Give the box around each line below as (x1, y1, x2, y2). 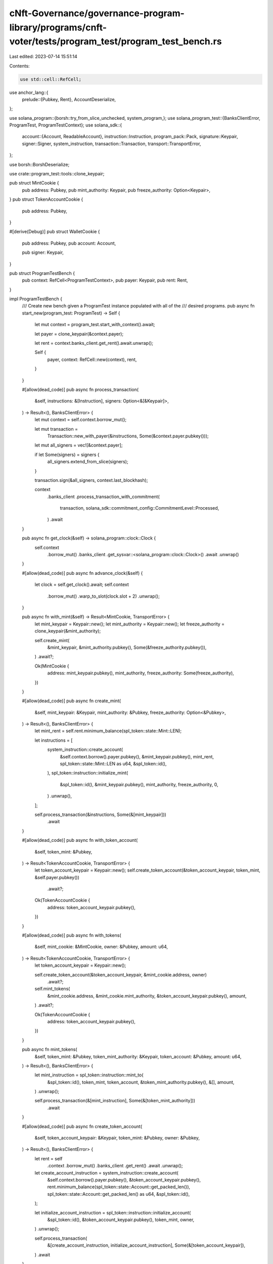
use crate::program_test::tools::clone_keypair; (9, 171, 105, 177)
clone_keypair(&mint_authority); (34, 628, 101, 634)
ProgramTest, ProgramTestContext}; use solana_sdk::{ (9, 122, 122, 128)
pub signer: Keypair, (22, 249, 64, 255)
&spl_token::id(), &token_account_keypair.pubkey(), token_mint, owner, (47, 1216, 195, 1223)
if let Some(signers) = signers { (34, 452, 100, 458)
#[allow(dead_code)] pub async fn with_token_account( (22, 837, 138, 843)
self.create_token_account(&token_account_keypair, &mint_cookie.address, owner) (34, 971, 207, 978)
